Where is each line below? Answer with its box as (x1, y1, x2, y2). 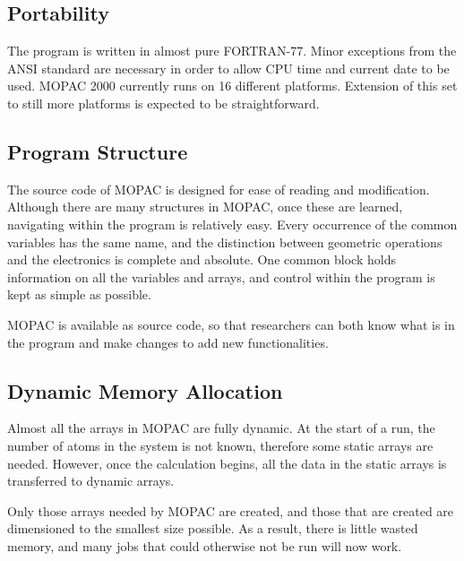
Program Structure (7, 137, 188, 165)
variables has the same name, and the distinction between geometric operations (7, 232, 443, 251)
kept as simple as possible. (7, 285, 151, 304)
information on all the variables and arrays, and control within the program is (7, 267, 435, 286)
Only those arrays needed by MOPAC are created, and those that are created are (7, 501, 454, 520)
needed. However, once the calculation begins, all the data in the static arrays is (7, 453, 447, 472)
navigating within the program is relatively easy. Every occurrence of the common (7, 214, 458, 233)
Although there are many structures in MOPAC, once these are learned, (7, 197, 403, 216)
